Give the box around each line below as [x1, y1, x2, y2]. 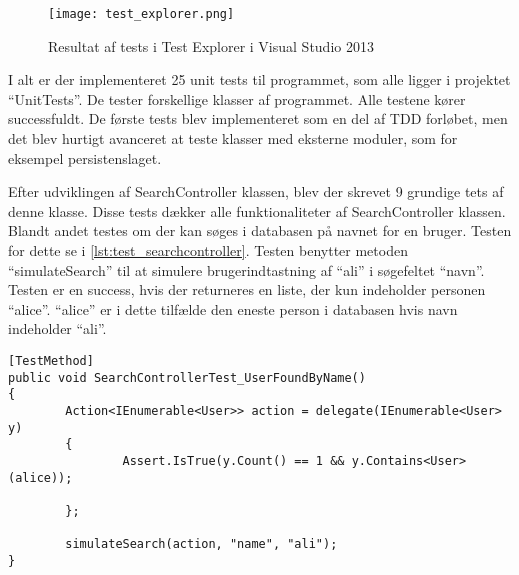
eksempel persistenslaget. [8, 147, 162, 168]
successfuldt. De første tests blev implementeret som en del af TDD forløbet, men [8, 108, 508, 129]
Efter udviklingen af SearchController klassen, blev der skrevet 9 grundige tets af [8, 181, 504, 202]
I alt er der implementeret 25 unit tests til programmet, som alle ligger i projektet [8, 69, 511, 90]
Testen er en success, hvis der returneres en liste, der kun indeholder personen [8, 279, 486, 300]
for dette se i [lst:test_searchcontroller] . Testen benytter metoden [8, 240, 408, 260]
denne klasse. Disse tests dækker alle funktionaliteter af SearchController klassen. [8, 200, 506, 221]
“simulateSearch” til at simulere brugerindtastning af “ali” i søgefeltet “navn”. [8, 259, 485, 280]
